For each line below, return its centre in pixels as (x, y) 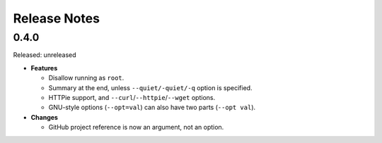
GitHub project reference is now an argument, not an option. (136, 128)
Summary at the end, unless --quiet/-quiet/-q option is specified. (150, 87)
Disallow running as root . (86, 78)
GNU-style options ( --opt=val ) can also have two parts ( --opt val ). (152, 107)
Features (44, 68)
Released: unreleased (45, 55)
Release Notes (57, 18)
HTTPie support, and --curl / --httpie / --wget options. (132, 97)
